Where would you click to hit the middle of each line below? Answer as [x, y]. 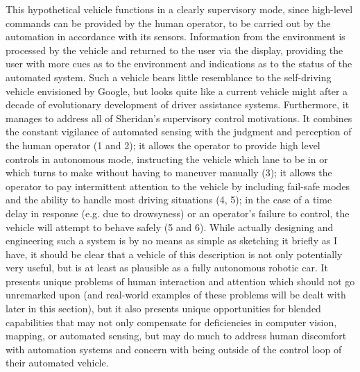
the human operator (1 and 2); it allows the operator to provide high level [163, 145]
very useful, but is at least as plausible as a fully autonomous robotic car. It [167, 268]
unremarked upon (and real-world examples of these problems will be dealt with [176, 295]
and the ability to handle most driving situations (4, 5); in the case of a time [169, 200]
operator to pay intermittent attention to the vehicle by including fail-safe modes [178, 186]
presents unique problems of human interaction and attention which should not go [180, 281]
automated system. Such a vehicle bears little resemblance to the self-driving [169, 77]
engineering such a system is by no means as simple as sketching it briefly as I [171, 240]
